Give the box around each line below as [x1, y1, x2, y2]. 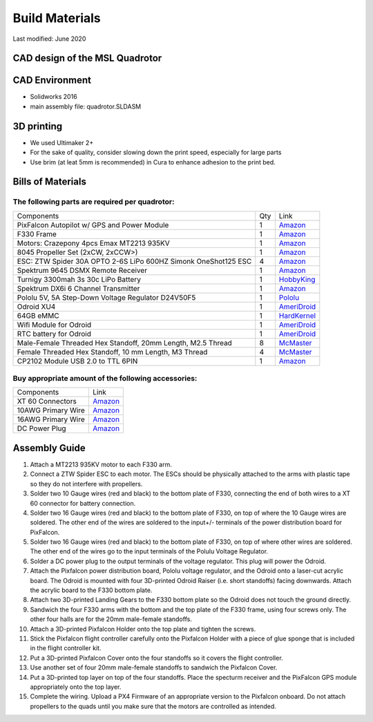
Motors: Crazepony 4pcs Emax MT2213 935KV [17, 238, 171, 248]
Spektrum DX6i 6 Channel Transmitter [17, 283, 140, 293]
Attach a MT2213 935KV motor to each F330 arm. [30, 460, 172, 468]
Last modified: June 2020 [12, 35, 86, 43]
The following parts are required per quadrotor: [12, 197, 175, 207]
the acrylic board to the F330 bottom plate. [30, 586, 153, 594]
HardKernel [278, 311, 316, 321]
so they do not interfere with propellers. [30, 479, 143, 488]
